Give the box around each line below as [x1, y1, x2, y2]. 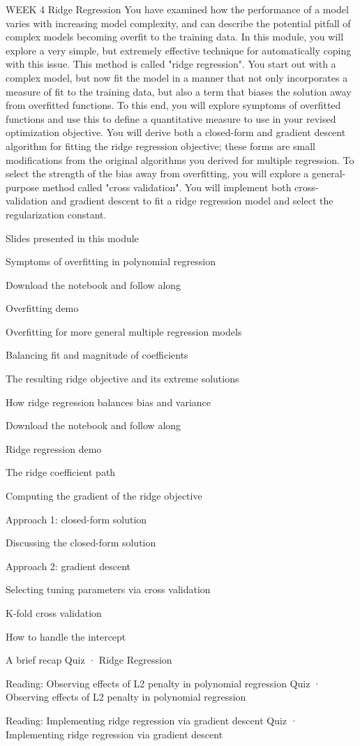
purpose [6, 179, 39, 194]
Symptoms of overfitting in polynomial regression [6, 254, 216, 269]
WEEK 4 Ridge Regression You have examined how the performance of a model [6, 2, 349, 16]
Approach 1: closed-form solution [6, 512, 147, 526]
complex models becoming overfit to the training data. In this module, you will [6, 29, 344, 44]
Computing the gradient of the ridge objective [6, 488, 202, 503]
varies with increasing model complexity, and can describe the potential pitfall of [6, 15, 351, 30]
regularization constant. [6, 207, 107, 221]
